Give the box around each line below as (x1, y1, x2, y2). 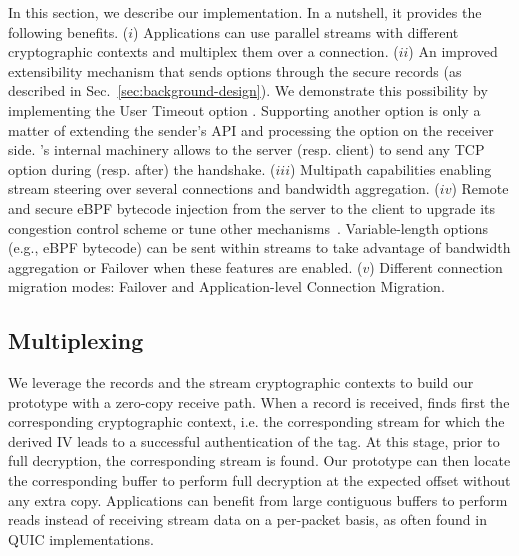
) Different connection (369, 256, 503, 277)
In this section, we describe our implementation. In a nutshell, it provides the (8, 2, 482, 22)
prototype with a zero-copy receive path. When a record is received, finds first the (8, 391, 510, 412)
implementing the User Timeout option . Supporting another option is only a (8, 99, 481, 120)
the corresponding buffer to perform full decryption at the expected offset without (8, 470, 511, 491)
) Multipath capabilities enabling (290, 158, 492, 179)
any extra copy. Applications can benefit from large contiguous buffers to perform (8, 489, 508, 510)
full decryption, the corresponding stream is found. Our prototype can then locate (8, 450, 511, 471)
